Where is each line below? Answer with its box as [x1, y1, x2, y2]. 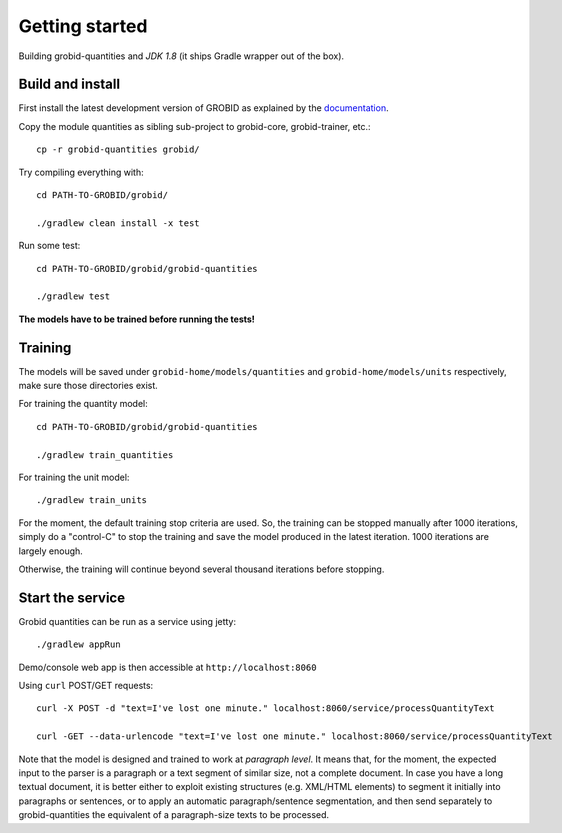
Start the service [18, 589, 125, 606]
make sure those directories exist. [18, 380, 159, 392]
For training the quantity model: [18, 398, 149, 410]
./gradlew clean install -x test [36, 217, 200, 229]
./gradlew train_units [36, 495, 148, 506]
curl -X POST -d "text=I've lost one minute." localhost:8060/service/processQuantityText [36, 703, 495, 714]
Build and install [18, 76, 120, 93]
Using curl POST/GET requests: [18, 680, 154, 692]
